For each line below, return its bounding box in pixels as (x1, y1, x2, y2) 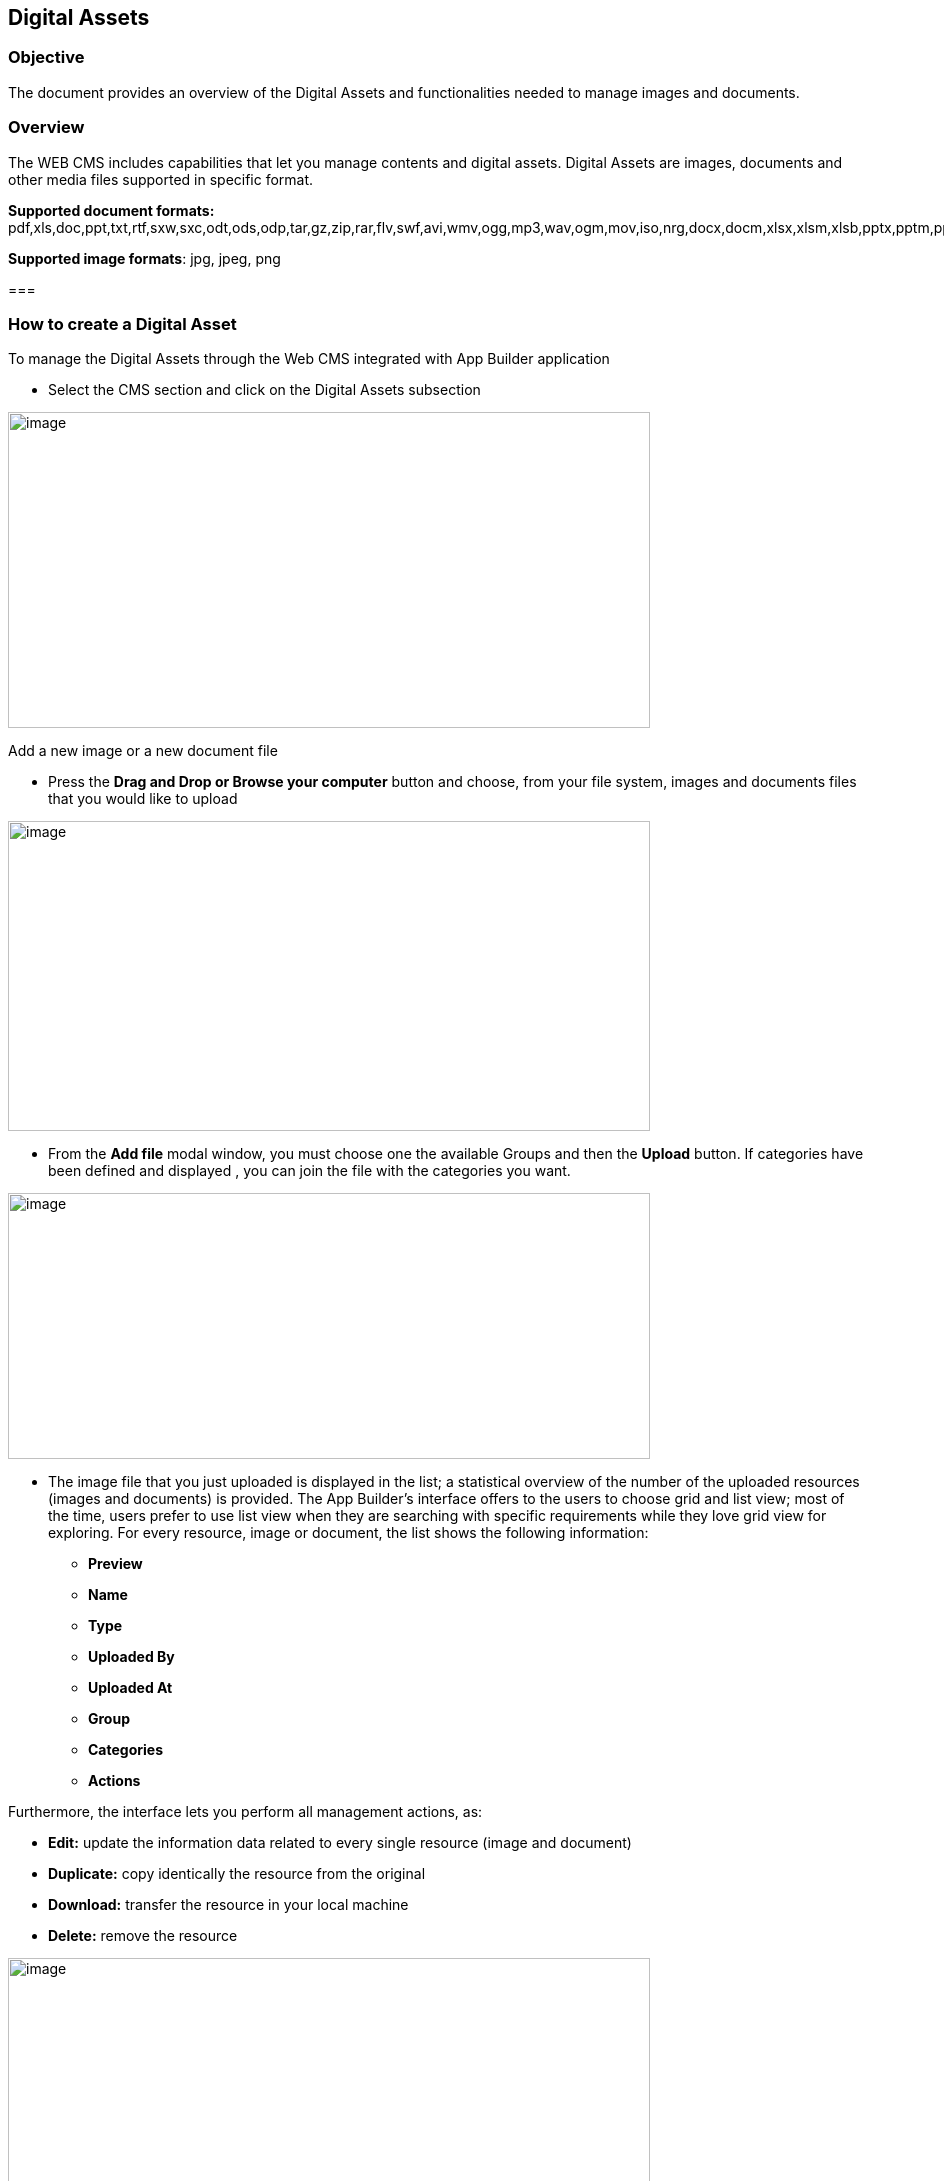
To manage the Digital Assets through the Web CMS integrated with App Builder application (8, 350, 610, 368)
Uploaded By (88, 1648, 175, 1666)
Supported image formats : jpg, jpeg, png (8, 249, 281, 267)
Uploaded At (88, 1679, 173, 1697)
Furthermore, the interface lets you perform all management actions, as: (8, 1803, 483, 1821)
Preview (88, 1555, 143, 1573)
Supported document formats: (8, 201, 215, 219)
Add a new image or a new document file (8, 742, 278, 760)
